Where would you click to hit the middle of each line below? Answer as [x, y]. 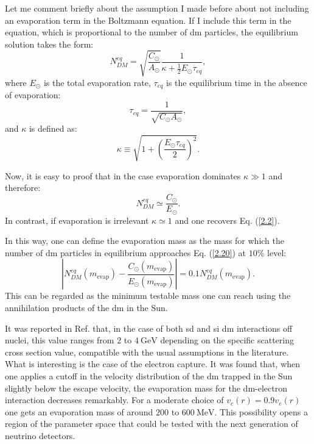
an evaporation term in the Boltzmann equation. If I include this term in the [148, 20]
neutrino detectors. [40, 435]
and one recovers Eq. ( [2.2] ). [227, 220]
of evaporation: [33, 95]
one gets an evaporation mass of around [79, 411]
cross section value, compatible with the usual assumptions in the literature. [147, 352]
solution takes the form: [49, 44]
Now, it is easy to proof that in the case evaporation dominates [123, 175]
